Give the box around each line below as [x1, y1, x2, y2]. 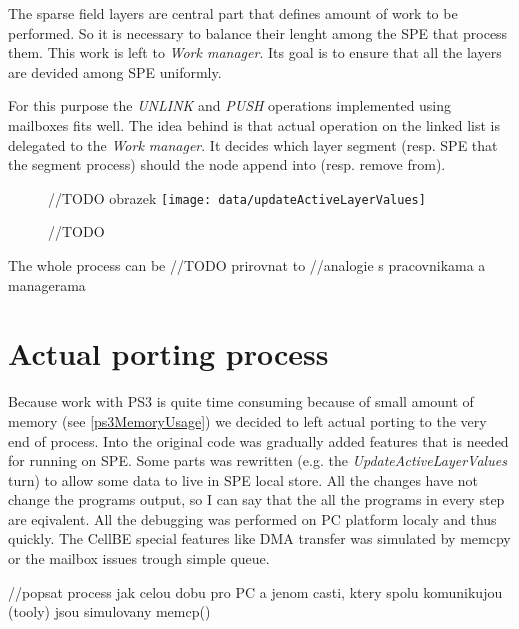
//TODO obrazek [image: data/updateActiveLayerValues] [48, 187, 426, 208]
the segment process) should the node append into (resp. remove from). [8, 154, 446, 175]
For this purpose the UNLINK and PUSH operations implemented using [8, 95, 452, 116]
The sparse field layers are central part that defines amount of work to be [8, 3, 458, 23]
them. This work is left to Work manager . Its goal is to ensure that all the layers [8, 42, 502, 63]
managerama [8, 274, 86, 295]
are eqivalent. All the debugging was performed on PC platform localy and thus [8, 508, 497, 529]
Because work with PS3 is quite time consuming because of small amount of [8, 391, 474, 412]
